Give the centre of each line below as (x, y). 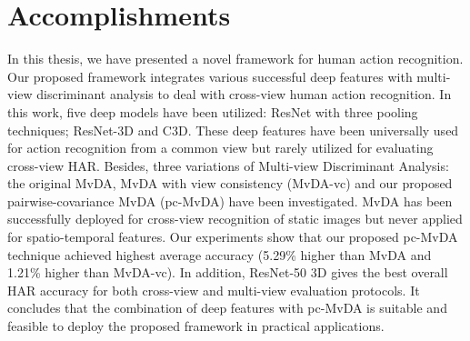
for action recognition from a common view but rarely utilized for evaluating (220, 148)
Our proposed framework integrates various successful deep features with (210, 76)
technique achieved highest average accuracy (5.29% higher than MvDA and (220, 254)
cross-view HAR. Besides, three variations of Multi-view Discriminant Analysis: (228, 165)
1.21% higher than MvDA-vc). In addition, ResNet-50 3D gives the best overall (228, 272)
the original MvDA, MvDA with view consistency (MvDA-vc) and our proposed (230, 183)
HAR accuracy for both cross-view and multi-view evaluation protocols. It (214, 290)
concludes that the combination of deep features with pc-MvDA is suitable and (227, 308)
